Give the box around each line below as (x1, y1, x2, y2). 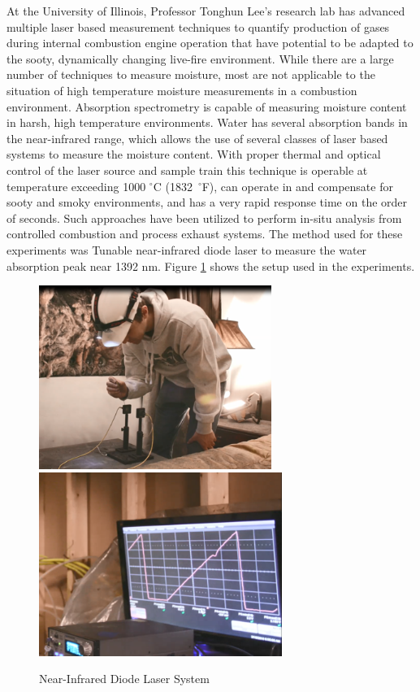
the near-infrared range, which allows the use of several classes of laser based (6, 129, 388, 146)
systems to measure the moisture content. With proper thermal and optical (6, 146, 381, 163)
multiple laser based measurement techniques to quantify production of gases (6, 18, 390, 35)
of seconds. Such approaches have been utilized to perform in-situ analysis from (6, 209, 402, 226)
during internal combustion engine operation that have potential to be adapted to (6, 34, 414, 51)
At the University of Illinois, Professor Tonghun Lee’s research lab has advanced (6, 2, 405, 19)
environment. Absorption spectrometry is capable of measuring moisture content (6, 98, 407, 115)
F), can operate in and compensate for (201, 177, 393, 194)
